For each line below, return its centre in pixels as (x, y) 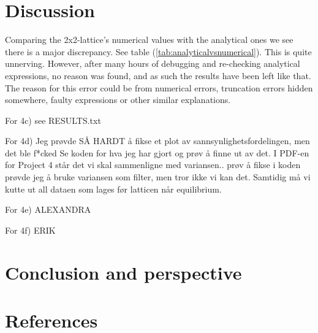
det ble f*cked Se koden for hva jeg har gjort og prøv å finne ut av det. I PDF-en (157, 152)
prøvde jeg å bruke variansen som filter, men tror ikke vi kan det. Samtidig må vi (158, 177)
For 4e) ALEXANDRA (48, 209)
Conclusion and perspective (123, 272)
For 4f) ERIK (30, 230)
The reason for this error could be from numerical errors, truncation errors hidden (159, 87)
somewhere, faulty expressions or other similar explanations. (118, 100)
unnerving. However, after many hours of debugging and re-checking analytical (153, 63)
